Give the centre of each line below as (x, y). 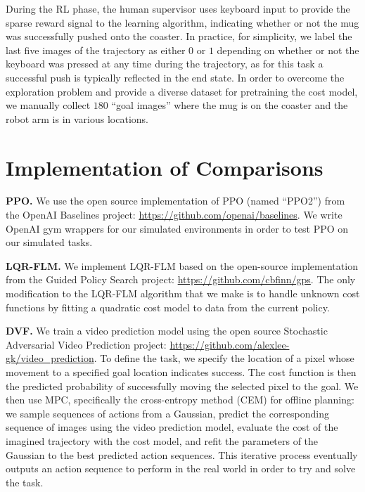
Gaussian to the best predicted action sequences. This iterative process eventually (182, 454)
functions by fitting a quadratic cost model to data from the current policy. (168, 307)
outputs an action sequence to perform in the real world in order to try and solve (181, 468)
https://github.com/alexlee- (230, 344)
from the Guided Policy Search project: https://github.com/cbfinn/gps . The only (181, 279)
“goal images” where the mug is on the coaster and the (230, 105)
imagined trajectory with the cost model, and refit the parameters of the (162, 440)
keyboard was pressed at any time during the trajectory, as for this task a (165, 64)
